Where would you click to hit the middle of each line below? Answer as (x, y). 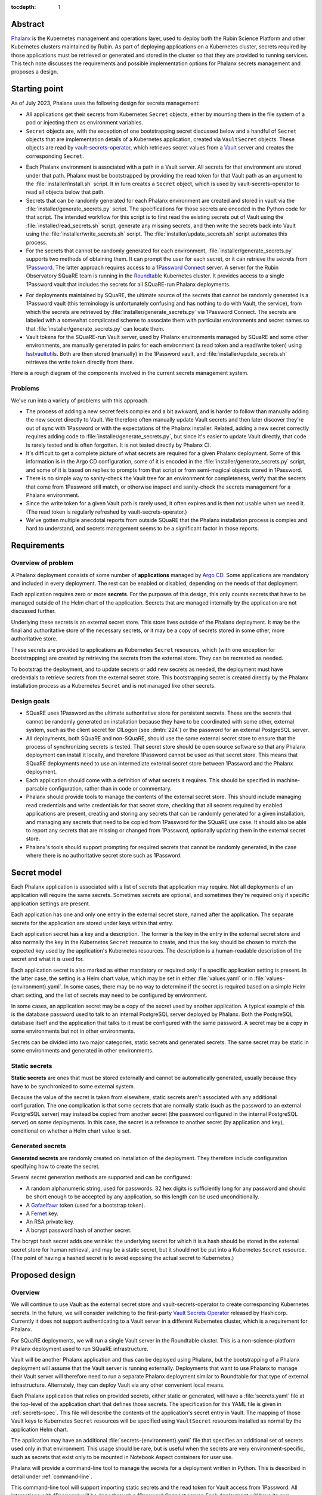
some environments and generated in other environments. (82, 1051)
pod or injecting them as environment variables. (84, 123)
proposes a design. (35, 72)
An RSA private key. (50, 1222)
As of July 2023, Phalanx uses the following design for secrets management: (105, 103)
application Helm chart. (40, 1429)
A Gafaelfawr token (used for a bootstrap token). (86, 1205)
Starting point (37, 89)
